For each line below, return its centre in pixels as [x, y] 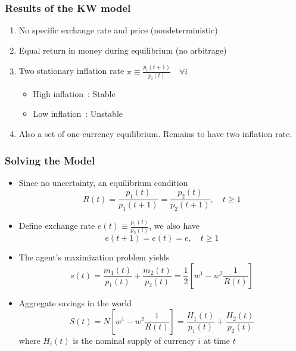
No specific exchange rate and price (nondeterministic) [118, 30]
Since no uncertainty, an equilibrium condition [103, 182]
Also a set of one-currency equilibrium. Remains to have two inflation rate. [155, 133]
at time [216, 340]
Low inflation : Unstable [78, 114]
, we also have [175, 226]
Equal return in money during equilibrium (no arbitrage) [123, 50]
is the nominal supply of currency [134, 340]
